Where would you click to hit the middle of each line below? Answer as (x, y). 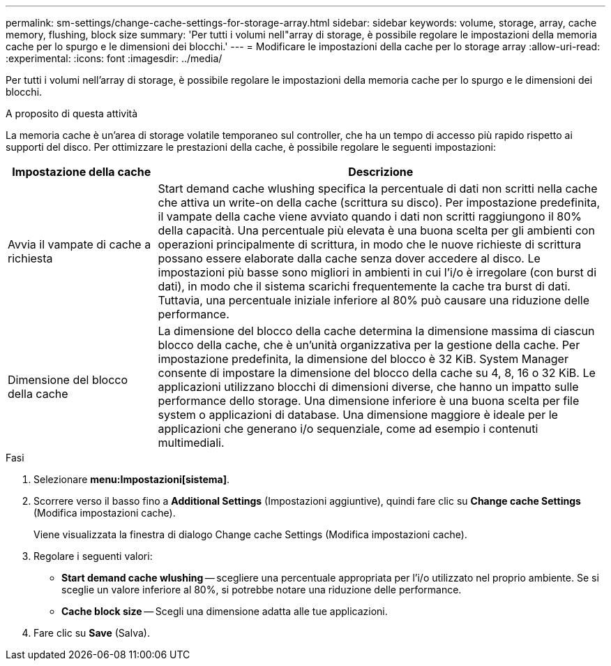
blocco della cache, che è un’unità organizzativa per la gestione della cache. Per (369, 345)
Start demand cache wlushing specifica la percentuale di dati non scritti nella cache (378, 188)
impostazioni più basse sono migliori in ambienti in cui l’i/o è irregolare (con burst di (377, 272)
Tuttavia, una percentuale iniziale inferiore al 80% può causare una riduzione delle (374, 300)
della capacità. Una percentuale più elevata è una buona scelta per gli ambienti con (376, 230)
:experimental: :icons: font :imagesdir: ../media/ (114, 58)
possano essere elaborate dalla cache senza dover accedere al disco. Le (349, 258)
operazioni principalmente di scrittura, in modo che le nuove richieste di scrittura (370, 244)
